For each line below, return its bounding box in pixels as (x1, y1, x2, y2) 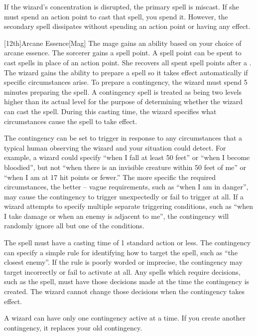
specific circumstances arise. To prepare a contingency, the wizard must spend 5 (4, 77, 248, 87)
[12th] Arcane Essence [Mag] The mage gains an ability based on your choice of (4, 37, 242, 48)
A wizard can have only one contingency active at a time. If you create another (4, 313, 246, 323)
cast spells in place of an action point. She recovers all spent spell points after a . (4, 57, 252, 67)
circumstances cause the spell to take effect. (4, 116, 137, 126)
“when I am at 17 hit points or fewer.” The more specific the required (4, 171, 216, 182)
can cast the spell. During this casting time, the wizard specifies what (4, 106, 217, 116)
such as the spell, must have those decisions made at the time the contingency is (4, 276, 250, 287)
